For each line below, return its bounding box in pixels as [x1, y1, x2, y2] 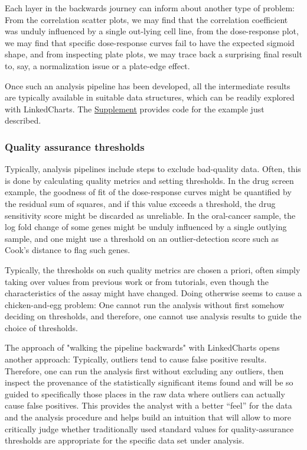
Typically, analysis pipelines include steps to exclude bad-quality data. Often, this [5, 163, 301, 175]
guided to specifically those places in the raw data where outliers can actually [5, 387, 285, 400]
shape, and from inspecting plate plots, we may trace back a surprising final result [5, 48, 302, 60]
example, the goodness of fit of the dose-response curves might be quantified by [5, 186, 292, 198]
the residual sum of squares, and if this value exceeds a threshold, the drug [5, 197, 276, 209]
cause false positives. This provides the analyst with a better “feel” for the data [5, 399, 292, 412]
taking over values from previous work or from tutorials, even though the [5, 275, 269, 287]
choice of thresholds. [5, 321, 78, 334]
